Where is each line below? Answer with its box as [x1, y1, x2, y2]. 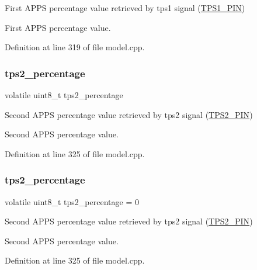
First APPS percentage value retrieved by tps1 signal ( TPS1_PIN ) [5, 2, 245, 13]
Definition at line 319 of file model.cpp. [5, 41, 145, 53]
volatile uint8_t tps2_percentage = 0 [5, 195, 139, 207]
